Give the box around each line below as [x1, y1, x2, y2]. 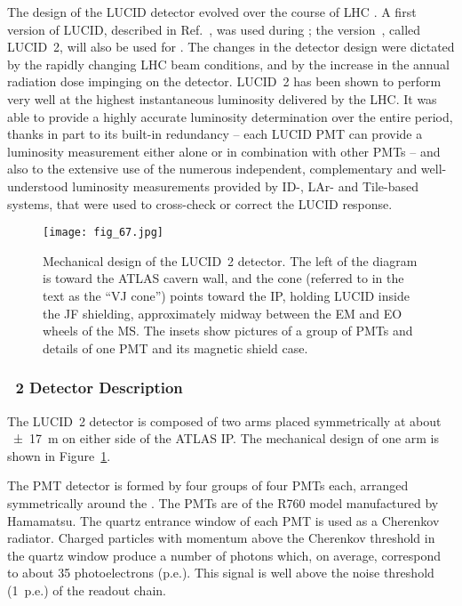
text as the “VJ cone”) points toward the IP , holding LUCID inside [43, 286, 410, 304]
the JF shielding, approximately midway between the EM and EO [43, 303, 402, 322]
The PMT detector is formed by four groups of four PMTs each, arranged [7, 476, 409, 495]
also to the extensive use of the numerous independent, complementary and [7, 159, 418, 178]
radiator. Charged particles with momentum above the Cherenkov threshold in [7, 529, 435, 547]
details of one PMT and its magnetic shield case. [43, 338, 308, 357]
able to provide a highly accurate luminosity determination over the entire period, [7, 107, 453, 125]
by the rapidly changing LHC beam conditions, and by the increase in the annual [7, 54, 450, 73]
